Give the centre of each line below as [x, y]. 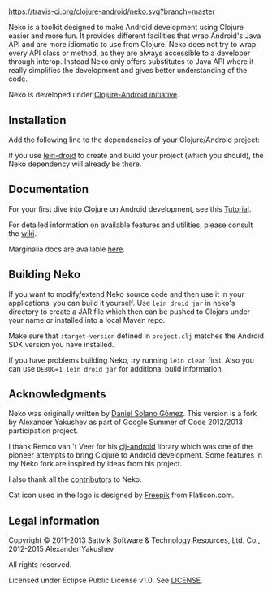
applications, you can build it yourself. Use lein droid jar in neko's [122, 303]
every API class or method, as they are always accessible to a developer [130, 53]
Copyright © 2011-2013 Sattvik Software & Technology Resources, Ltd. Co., [134, 540]
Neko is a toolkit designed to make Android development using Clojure [126, 28]
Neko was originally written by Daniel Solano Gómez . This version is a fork [133, 414]
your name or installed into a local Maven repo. [87, 320]
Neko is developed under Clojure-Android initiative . [94, 95]
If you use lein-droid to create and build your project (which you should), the [136, 155]
